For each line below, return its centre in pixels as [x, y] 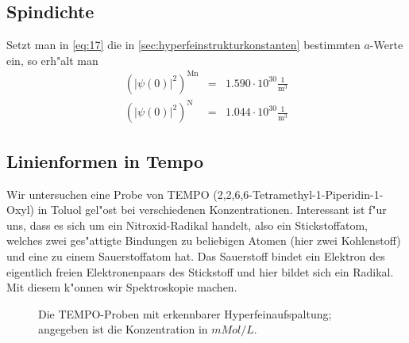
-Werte [386, 45]
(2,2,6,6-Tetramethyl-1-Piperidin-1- [298, 194]
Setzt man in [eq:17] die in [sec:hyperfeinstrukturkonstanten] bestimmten [183, 45]
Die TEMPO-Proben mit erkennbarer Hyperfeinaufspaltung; [185, 313]
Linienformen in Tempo [105, 160]
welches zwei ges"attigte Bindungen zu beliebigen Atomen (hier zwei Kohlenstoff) [204, 240]
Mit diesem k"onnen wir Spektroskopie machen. [122, 287]
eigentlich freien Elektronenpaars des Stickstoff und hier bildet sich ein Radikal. [200, 271]
